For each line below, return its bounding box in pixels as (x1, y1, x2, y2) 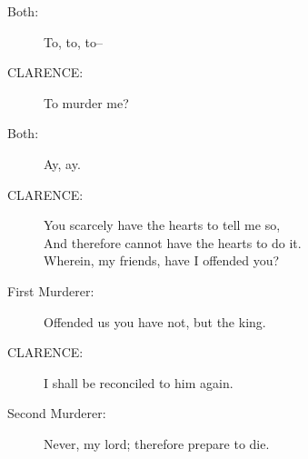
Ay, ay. (44, 154, 81, 173)
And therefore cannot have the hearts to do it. (44, 233, 302, 252)
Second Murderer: (7, 404, 106, 423)
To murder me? (44, 93, 129, 112)
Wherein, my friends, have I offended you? (44, 251, 280, 270)
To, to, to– (44, 32, 103, 51)
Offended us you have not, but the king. (44, 312, 266, 331)
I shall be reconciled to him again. (44, 373, 233, 392)
